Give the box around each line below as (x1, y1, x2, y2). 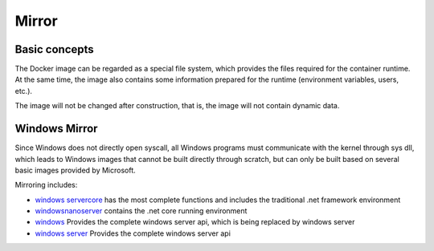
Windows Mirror (14, 122, 98, 136)
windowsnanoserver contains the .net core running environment (35, 206, 248, 216)
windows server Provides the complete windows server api (35, 229, 231, 238)
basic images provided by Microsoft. (14, 165, 136, 175)
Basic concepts (14, 43, 94, 56)
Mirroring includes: (14, 180, 78, 190)
